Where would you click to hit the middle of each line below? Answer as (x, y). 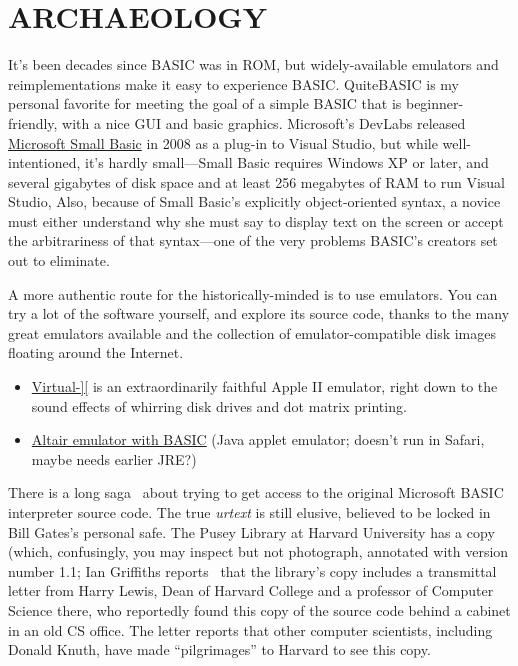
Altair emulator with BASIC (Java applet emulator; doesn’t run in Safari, (258, 439)
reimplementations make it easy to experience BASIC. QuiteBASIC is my (233, 83)
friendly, (33, 122)
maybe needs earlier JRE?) (114, 458)
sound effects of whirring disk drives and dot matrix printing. (219, 405)
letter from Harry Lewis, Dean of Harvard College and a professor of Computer (251, 590)
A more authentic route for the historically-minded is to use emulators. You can (253, 293)
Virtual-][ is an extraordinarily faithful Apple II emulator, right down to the (264, 386)
